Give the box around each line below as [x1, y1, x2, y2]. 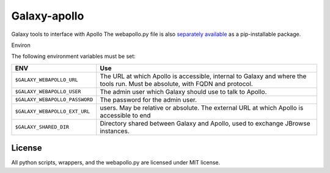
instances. [100, 127, 130, 135]
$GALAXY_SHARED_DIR [15, 124, 70, 130]
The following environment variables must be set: [11, 52, 136, 60]
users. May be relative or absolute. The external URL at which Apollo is [100, 104, 304, 112]
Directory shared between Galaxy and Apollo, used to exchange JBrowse [100, 119, 310, 127]
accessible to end [100, 111, 151, 119]
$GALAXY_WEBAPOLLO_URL [15, 77, 79, 83]
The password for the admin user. [100, 95, 197, 104]
